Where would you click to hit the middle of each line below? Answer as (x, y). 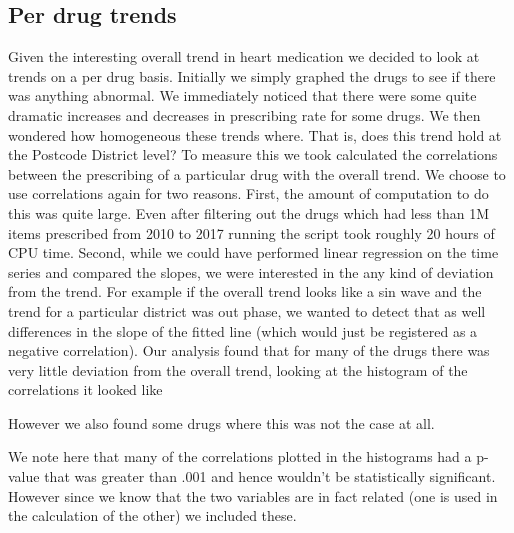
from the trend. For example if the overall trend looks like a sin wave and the (245, 291)
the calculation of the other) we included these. (152, 515)
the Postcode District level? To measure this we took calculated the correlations (253, 154)
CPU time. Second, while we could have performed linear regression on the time (253, 252)
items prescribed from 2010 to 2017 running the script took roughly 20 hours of (251, 232)
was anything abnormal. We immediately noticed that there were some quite (242, 95)
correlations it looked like (85, 389)
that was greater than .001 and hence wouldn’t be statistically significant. (270, 476)
